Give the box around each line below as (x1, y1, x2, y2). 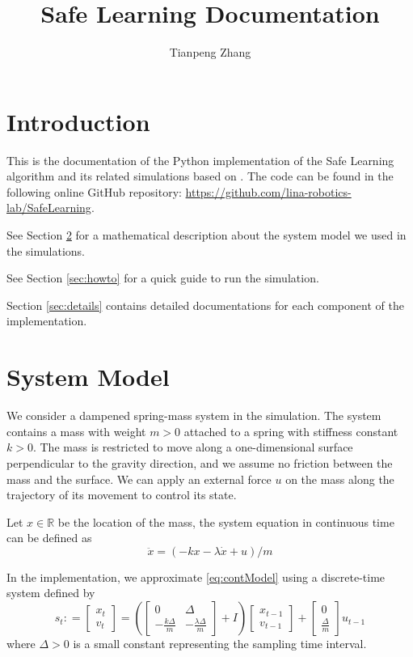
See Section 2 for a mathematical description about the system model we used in (6, 227, 407, 244)
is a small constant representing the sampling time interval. (73, 635, 367, 652)
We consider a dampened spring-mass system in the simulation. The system (6, 407, 381, 424)
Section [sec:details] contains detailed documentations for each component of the (6, 296, 404, 313)
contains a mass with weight (6, 422, 146, 439)
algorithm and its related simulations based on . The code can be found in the (6, 167, 394, 184)
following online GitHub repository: (6, 183, 182, 200)
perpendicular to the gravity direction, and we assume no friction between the (6, 454, 393, 471)
